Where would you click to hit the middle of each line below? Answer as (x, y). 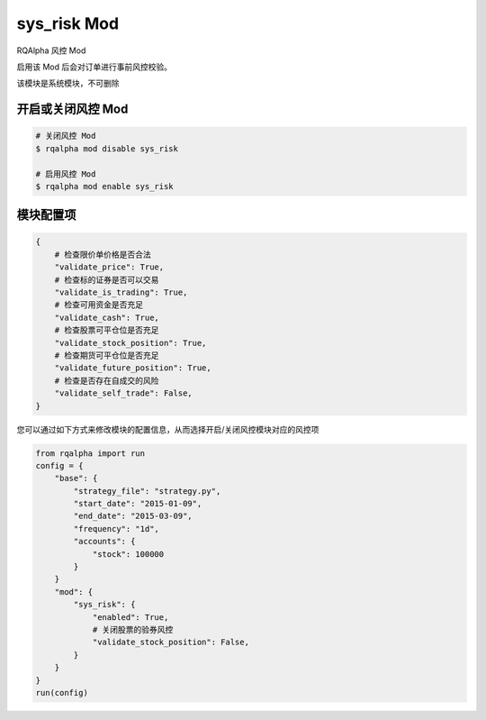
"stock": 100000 (128, 554)
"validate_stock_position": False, (171, 643)
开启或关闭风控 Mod (72, 109)
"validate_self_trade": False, (123, 393)
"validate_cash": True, (107, 317)
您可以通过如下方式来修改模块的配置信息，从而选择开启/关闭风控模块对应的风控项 (168, 429)
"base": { (76, 478)
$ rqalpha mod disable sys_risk (107, 148)
